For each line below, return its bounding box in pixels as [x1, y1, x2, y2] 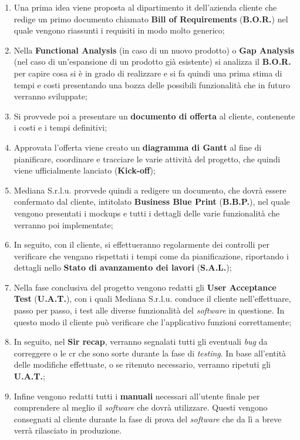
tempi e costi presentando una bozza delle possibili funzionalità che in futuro [14, 78, 290, 91]
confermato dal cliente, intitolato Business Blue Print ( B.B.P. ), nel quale [14, 195, 290, 208]
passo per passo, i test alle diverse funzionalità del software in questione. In [14, 304, 285, 316]
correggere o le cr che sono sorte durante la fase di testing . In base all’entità [14, 346, 286, 359]
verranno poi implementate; [14, 218, 113, 231]
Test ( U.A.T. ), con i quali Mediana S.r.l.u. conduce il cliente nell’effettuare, [14, 292, 291, 305]
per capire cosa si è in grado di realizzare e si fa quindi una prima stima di [14, 66, 282, 79]
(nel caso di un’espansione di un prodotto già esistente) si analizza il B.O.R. [14, 55, 291, 68]
